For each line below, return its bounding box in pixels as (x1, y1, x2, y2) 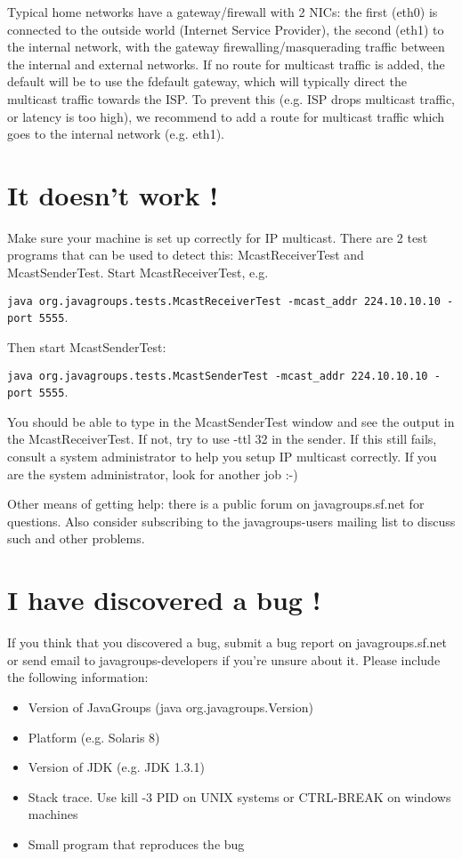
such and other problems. (7, 529, 145, 548)
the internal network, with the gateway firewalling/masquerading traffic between (7, 37, 445, 56)
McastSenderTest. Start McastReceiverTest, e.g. (7, 263, 269, 282)
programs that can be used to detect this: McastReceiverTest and (7, 245, 364, 264)
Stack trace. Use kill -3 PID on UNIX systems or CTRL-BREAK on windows (28, 787, 451, 806)
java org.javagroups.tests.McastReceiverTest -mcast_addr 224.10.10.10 (7, 294, 441, 308)
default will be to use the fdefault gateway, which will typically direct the (7, 72, 407, 91)
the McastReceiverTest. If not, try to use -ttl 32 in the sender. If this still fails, (7, 429, 437, 448)
